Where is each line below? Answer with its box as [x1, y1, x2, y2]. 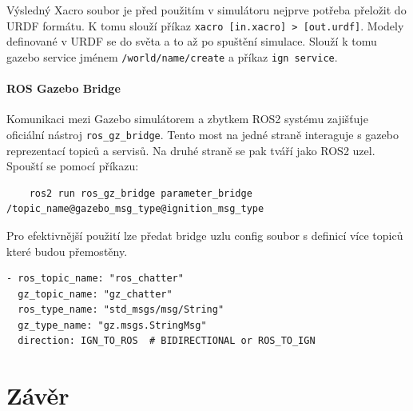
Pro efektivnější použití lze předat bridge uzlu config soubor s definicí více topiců [6, 226, 403, 243]
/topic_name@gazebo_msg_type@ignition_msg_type [6, 203, 264, 215]
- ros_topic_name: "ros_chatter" [6, 273, 184, 285]
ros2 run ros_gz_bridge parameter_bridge [29, 187, 252, 199]
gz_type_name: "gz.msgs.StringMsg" [18, 319, 207, 331]
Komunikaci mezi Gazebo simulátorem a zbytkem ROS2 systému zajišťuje [6, 110, 368, 127]
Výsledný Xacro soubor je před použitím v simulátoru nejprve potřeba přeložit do [6, 2, 407, 18]
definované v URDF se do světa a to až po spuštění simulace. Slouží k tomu [6, 33, 377, 50]
